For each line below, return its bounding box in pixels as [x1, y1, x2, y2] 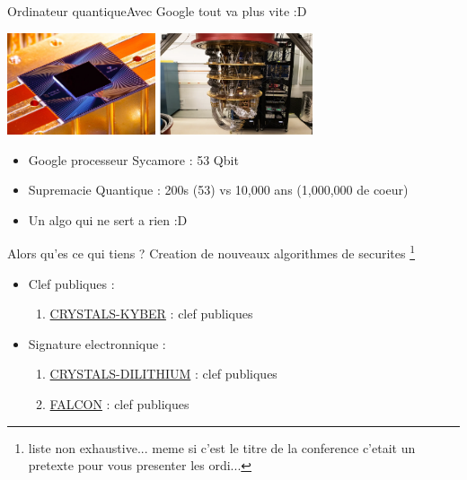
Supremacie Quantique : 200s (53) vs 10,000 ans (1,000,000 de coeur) [28, 180, 409, 199]
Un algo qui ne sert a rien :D [28, 210, 188, 229]
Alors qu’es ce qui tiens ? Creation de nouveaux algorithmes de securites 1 [7, 241, 416, 262]
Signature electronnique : [28, 334, 166, 353]
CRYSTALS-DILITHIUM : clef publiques [49, 364, 278, 383]
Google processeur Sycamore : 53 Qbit [28, 150, 239, 169]
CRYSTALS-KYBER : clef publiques [49, 304, 253, 323]
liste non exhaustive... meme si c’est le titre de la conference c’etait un [28, 438, 416, 457]
